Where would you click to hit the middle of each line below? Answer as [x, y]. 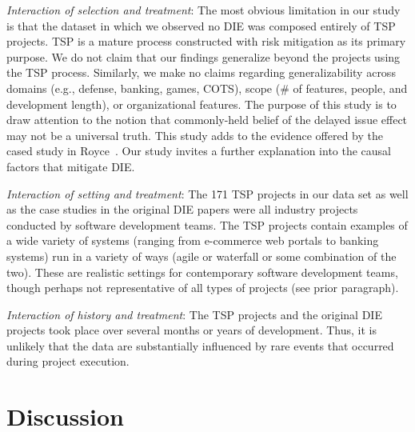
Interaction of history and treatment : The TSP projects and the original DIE [194, 314]
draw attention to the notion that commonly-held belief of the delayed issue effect [207, 120]
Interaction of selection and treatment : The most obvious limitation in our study [204, 10]
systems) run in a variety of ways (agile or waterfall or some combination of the [202, 256]
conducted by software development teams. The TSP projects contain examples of [207, 224]
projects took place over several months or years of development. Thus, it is [192, 330]
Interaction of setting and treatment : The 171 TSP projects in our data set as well [207, 193]
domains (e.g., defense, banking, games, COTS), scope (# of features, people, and [207, 88]
